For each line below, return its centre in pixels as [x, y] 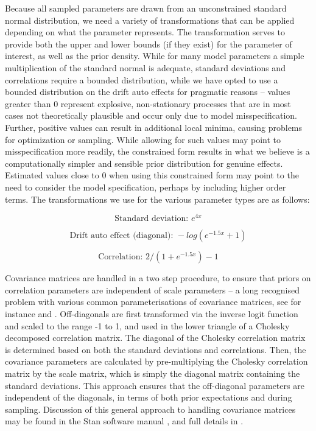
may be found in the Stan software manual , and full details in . [124, 421]
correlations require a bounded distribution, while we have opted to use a [142, 79]
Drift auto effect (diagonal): [121, 236]
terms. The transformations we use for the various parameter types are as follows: [157, 199]
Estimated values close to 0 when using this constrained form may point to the [152, 175]
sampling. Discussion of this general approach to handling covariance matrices [150, 409]
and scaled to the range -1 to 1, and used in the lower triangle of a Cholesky [147, 325]
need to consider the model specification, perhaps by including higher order [146, 187]
